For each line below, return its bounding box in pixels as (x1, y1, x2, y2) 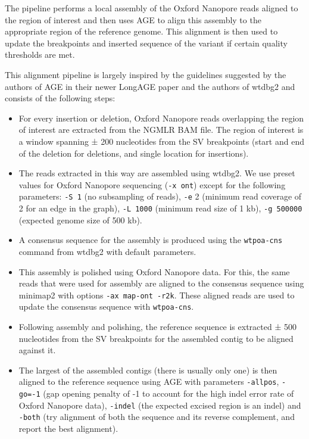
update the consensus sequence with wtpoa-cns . (18, 300, 194, 313)
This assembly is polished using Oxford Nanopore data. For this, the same (18, 265, 290, 278)
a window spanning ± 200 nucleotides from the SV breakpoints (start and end (18, 135, 304, 147)
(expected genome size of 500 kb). (18, 213, 142, 226)
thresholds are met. (5, 48, 75, 61)
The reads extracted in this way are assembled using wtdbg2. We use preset (18, 167, 295, 179)
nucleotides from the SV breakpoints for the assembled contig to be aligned (18, 332, 294, 344)
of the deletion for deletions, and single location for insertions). (18, 147, 249, 159)
